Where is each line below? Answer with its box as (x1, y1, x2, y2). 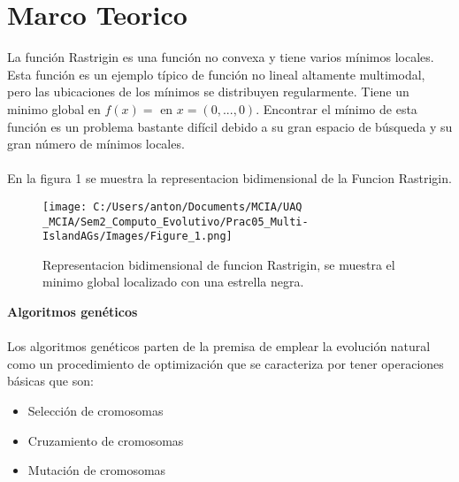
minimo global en (7, 99, 101, 118)
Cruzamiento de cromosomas (27, 431, 184, 449)
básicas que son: (7, 371, 94, 390)
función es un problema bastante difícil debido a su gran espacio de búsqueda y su (7, 117, 453, 135)
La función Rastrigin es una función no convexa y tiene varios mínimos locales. (7, 48, 434, 66)
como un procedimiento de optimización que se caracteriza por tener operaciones (7, 354, 444, 372)
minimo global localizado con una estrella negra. (42, 272, 304, 291)
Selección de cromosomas (27, 402, 164, 419)
